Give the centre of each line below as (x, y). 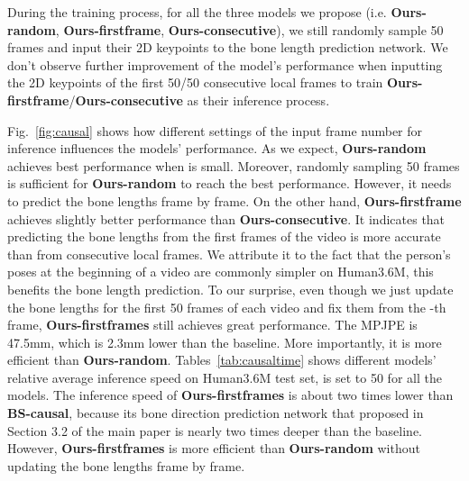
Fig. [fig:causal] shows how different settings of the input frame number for (215, 130)
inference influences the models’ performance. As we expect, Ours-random (217, 148)
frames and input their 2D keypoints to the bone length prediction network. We (228, 47)
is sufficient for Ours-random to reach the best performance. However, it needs (230, 183)
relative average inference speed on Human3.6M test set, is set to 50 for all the (225, 377)
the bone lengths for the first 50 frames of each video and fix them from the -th (227, 307)
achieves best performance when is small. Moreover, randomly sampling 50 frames (234, 165)
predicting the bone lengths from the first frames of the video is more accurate (224, 236)
